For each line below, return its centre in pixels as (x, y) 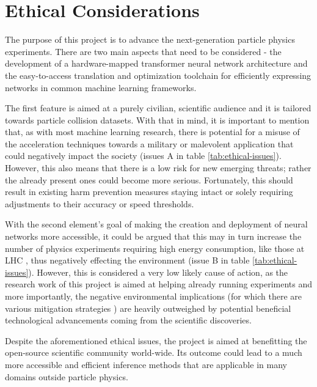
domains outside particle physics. (67, 376)
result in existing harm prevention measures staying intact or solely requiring (149, 192)
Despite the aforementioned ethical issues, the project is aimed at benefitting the (156, 340)
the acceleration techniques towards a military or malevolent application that (149, 143)
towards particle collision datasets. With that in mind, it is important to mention (157, 120)
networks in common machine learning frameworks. (101, 87)
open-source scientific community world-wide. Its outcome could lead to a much (154, 352)
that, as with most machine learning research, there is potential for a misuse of (152, 132)
